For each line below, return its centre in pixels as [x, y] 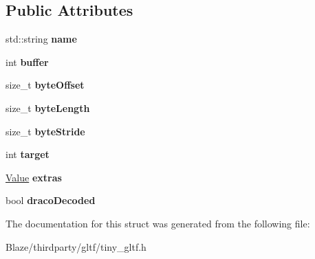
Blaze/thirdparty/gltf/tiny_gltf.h [76, 246]
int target [28, 154]
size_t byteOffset [45, 85]
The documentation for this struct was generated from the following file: [158, 223]
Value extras [34, 177]
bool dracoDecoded [51, 200]
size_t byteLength [48, 108]
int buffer [27, 61]
